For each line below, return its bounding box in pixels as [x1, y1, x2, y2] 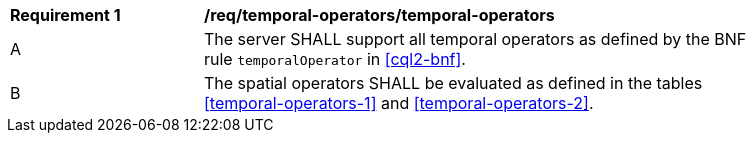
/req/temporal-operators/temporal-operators [204, 5, 555, 25]
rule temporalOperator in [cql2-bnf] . [204, 49, 466, 69]
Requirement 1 [10, 5, 121, 25]
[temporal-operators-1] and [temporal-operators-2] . [204, 93, 594, 113]
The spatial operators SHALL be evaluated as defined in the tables [204, 73, 703, 93]
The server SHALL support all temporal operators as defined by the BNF [204, 29, 747, 49]
